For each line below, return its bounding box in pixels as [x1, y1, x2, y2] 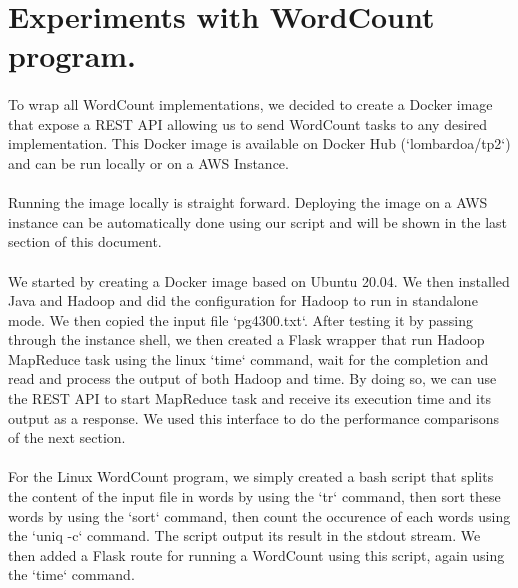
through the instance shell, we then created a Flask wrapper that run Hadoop [8, 329, 485, 350]
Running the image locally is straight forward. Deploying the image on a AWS [8, 192, 488, 213]
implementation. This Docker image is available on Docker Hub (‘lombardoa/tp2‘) [8, 133, 511, 154]
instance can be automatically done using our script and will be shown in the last [8, 211, 508, 232]
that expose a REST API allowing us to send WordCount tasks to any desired [8, 113, 488, 134]
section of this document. [8, 231, 162, 252]
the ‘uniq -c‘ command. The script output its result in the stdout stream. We [8, 525, 481, 546]
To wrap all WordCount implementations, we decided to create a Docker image [8, 94, 493, 115]
